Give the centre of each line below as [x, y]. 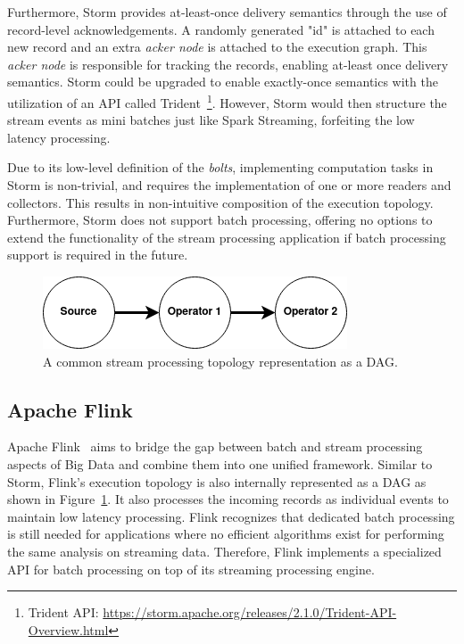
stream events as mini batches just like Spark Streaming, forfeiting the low [211, 120]
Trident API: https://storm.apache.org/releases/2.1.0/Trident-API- [212, 612]
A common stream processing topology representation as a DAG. [220, 361]
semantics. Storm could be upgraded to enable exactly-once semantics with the [223, 82]
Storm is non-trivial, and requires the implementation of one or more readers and [229, 185]
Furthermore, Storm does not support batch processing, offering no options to [220, 220]
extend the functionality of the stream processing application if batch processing [227, 237]
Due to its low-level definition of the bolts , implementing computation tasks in [220, 167]
